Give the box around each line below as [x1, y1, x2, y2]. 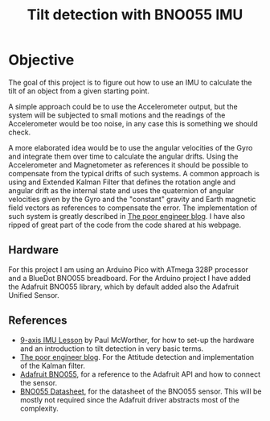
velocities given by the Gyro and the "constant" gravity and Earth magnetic [8, 194, 256, 204]
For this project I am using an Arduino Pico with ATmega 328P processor [8, 264, 249, 274]
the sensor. [19, 378, 58, 387]
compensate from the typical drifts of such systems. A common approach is [8, 168, 260, 178]
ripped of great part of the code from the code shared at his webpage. [8, 220, 242, 229]
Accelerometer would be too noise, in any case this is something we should [8, 118, 259, 128]
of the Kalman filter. [19, 361, 86, 370]
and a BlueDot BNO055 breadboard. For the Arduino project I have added [8, 273, 252, 283]
